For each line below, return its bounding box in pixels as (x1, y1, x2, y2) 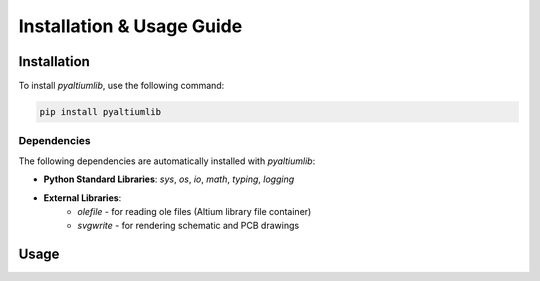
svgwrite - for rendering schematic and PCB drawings (77, 220, 300, 232)
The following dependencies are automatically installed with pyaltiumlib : (18, 155, 316, 167)
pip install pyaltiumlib (39, 106, 162, 118)
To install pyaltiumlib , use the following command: (18, 80, 225, 92)
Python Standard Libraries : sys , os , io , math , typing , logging (43, 173, 295, 185)
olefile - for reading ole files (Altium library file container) (77, 205, 312, 217)
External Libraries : (43, 191, 122, 204)
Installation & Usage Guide (18, 15, 243, 37)
